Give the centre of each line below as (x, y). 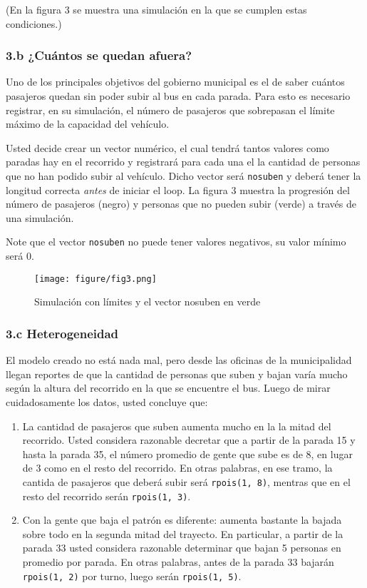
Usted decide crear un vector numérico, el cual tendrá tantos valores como (167, 147)
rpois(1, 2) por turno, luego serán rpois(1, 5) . (132, 576)
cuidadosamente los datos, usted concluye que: (107, 401)
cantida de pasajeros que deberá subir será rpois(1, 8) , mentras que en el (186, 481)
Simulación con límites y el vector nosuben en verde (148, 301)
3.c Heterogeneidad (62, 333)
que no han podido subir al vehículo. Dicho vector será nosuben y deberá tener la (183, 175)
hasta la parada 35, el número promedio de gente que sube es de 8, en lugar (187, 453)
